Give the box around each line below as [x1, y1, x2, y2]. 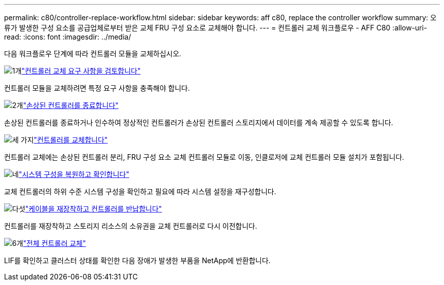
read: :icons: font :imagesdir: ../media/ [4, 32, 131, 41]
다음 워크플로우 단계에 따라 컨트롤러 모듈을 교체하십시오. [4, 49, 181, 58]
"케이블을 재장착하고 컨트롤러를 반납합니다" [25, 204, 162, 213]
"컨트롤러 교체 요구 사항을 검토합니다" [21, 66, 141, 75]
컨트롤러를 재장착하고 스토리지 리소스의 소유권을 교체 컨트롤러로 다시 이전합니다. [4, 222, 257, 230]
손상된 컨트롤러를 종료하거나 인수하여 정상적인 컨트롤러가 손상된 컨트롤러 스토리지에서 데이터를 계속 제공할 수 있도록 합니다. [4, 118, 393, 127]
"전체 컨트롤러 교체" [23, 239, 86, 247]
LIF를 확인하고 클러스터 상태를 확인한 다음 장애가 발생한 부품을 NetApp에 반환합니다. [4, 256, 271, 265]
